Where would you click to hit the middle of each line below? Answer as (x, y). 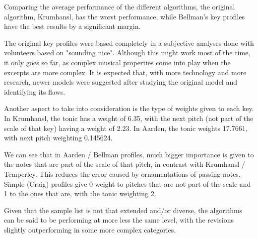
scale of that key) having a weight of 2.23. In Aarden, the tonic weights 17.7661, (126, 128)
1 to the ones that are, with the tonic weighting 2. (80, 193)
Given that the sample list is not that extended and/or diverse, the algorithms (123, 210)
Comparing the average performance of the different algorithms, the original (120, 6)
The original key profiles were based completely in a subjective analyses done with (129, 43)
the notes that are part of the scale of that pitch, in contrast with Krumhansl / (125, 164)
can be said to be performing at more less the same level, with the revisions (119, 220)
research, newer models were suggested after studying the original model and (121, 82)
